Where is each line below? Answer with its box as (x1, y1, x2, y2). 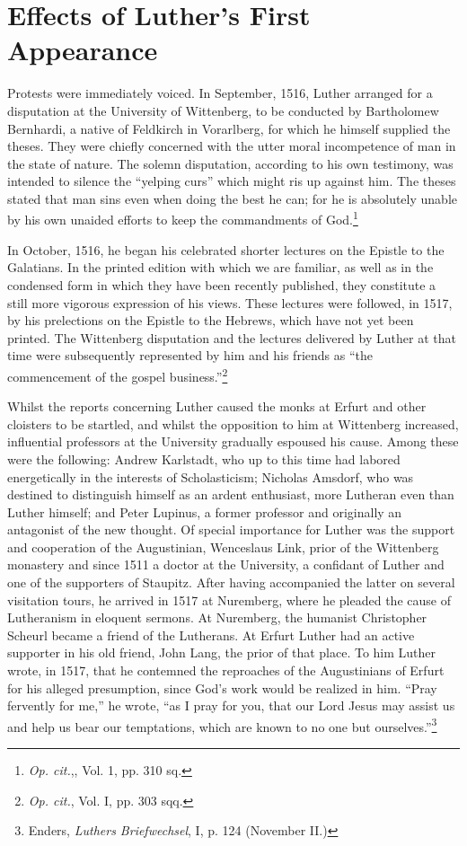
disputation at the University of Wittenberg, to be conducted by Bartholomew (7, 101, 439, 119)
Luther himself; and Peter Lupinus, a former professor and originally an (7, 502, 402, 521)
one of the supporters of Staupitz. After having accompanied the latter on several (7, 573, 455, 592)
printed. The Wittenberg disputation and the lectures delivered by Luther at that (7, 328, 456, 347)
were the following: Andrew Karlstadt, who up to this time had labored (7, 449, 401, 468)
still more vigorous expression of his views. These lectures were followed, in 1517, (7, 293, 453, 312)
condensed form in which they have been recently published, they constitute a (7, 275, 436, 294)
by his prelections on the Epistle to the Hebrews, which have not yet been (7, 311, 414, 330)
